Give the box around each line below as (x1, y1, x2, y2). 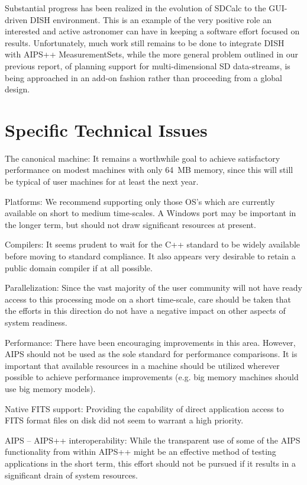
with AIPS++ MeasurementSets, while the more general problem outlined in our (5, 48, 299, 60)
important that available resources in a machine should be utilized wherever (5, 359, 280, 371)
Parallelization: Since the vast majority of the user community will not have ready (5, 281, 302, 294)
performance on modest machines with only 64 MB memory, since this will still (5, 163, 293, 176)
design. (5, 83, 30, 95)
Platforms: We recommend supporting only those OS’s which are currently (5, 195, 275, 207)
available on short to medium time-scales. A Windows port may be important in (5, 207, 296, 219)
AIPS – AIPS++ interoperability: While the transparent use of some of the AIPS (5, 433, 300, 446)
